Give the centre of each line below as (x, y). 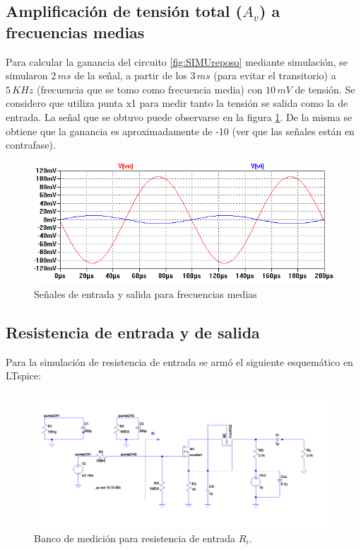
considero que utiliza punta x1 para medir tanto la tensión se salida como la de (177, 103)
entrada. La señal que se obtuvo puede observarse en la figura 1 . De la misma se (179, 116)
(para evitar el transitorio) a (275, 75)
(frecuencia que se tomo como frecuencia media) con (150, 89)
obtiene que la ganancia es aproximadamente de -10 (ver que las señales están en (180, 131)
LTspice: (24, 376)
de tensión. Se (325, 89)
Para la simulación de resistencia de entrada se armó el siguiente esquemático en (179, 361)
